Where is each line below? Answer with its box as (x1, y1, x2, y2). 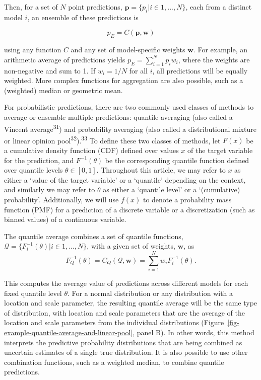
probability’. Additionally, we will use (4, 194, 119, 205)
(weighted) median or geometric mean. (4, 85, 123, 95)
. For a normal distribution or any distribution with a (67, 287, 233, 298)
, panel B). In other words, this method (133, 327, 254, 338)
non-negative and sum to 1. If (4, 65, 96, 75)
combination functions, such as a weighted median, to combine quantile (4, 356, 224, 367)
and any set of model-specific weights (71, 44, 185, 55)
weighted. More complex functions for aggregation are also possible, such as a (4, 75, 243, 86)
